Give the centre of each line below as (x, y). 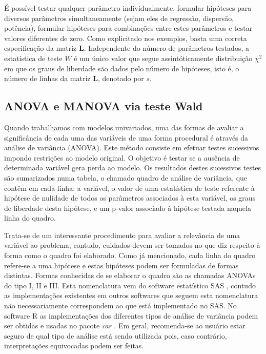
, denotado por (121, 78)
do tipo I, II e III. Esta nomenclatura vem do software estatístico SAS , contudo (130, 285)
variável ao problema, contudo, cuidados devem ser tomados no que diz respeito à (132, 245)
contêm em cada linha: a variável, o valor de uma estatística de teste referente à (129, 188)
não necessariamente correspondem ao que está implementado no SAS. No (120, 306)
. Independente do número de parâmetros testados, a (166, 48)
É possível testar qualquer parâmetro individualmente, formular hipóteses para (128, 8)
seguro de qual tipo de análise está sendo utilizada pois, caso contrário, (116, 335)
